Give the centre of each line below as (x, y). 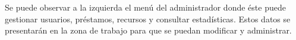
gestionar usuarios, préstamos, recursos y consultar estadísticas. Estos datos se (148, 19)
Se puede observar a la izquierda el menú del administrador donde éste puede (145, 7)
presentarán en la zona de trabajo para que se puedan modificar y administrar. (148, 30)
